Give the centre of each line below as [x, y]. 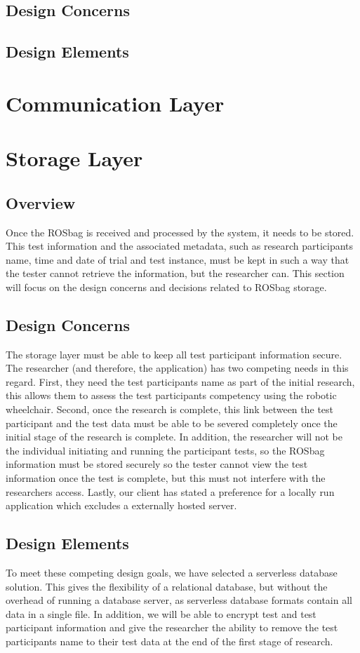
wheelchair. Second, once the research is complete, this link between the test [170, 409]
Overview [41, 202]
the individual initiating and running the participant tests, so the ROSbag [165, 450]
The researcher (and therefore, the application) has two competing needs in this [177, 368]
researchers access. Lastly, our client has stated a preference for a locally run [170, 491]
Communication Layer [115, 103]
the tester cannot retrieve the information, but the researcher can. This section [175, 273]
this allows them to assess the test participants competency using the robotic [171, 395]
